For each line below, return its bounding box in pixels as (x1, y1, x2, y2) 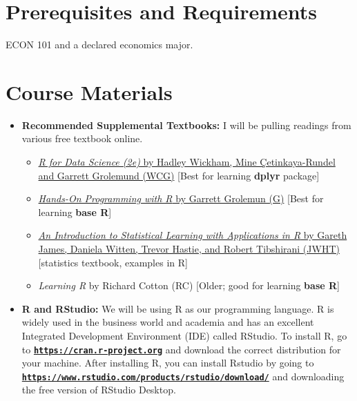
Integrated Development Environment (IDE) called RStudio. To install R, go (21, 328, 347, 342)
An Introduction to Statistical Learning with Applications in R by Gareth (38, 228, 347, 242)
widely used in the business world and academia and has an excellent (21, 315, 314, 329)
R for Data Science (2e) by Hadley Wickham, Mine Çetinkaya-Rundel (38, 155, 336, 169)
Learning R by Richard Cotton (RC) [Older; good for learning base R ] (38, 278, 340, 293)
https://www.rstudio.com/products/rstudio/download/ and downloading (21, 369, 345, 383)
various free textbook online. (21, 131, 143, 146)
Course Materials (6, 77, 173, 106)
